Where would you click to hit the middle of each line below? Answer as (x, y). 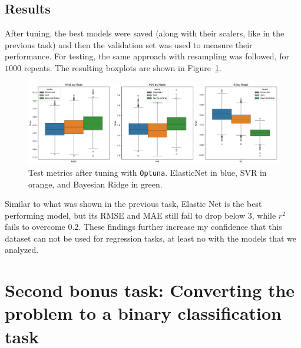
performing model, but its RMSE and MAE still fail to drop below (125, 215)
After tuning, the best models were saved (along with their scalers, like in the (145, 33)
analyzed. (22, 250)
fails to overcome (35, 227)
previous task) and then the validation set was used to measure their (129, 44)
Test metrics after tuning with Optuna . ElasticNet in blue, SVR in (148, 172)
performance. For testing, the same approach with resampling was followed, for (147, 56)
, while (264, 215)
